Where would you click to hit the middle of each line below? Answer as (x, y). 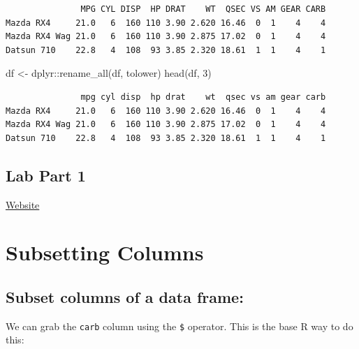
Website (23, 204)
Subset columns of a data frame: (125, 296)
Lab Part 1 (46, 175)
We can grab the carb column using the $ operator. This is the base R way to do (179, 326)
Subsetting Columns (105, 252)
